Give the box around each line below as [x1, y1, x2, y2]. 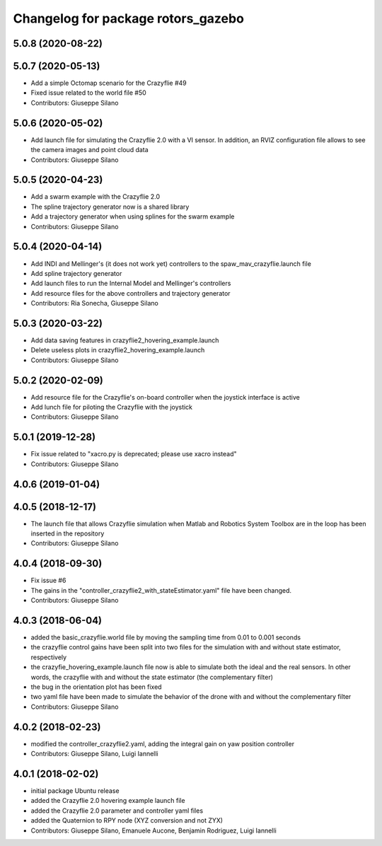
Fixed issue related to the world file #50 [30, 88, 146, 97]
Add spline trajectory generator [30, 269, 122, 277]
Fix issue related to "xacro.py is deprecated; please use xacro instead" [30, 450, 237, 458]
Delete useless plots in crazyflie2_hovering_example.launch [30, 346, 205, 354]
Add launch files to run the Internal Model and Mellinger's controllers [30, 279, 231, 288]
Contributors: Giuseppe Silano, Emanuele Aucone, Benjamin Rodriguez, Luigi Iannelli [30, 826, 277, 835]
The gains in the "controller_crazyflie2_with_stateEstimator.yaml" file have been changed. [30, 586, 292, 594]
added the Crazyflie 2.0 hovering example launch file [30, 796, 185, 805]
